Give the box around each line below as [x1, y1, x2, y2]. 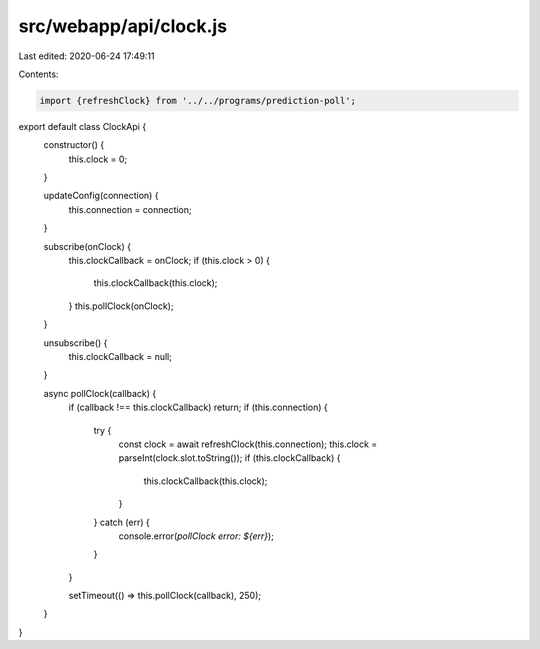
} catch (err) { [93, 516, 150, 528]
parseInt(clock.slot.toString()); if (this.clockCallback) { [118, 452, 341, 464]
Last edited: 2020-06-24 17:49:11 [18, 50, 155, 62]
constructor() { [43, 139, 105, 151]
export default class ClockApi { [18, 120, 147, 132]
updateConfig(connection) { [43, 190, 159, 202]
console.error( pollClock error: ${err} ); [118, 530, 275, 542]
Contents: [18, 68, 59, 80]
